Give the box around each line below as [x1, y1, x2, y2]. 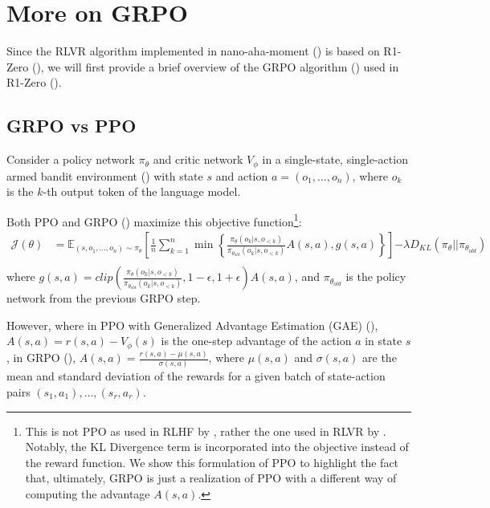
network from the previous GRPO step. [6, 290, 201, 307]
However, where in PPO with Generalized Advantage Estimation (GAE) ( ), [6, 316, 378, 333]
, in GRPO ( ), [6, 349, 76, 366]
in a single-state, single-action [262, 151, 408, 168]
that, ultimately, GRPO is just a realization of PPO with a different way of [25, 469, 397, 486]
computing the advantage [25, 485, 150, 502]
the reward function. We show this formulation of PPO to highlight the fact [25, 453, 399, 470]
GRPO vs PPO [6, 113, 137, 138]
